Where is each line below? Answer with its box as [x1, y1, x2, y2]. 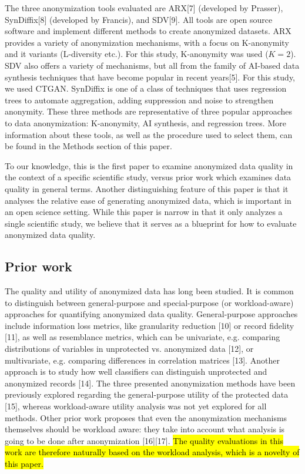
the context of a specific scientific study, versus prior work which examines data [5, 171, 291, 183]
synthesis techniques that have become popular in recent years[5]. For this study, [5, 70, 296, 83]
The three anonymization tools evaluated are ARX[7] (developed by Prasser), [5, 2, 283, 14]
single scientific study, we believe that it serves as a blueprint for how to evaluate [5, 217, 297, 229]
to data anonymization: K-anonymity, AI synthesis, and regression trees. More [5, 116, 286, 129]
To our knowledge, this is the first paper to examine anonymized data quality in [5, 159, 293, 172]
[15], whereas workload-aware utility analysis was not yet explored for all [5, 400, 267, 412]
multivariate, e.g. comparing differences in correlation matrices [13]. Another [5, 354, 280, 366]
